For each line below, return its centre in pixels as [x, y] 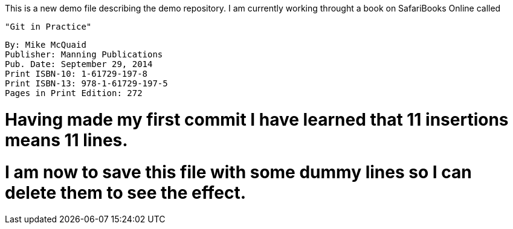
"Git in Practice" [48, 27]
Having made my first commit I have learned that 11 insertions [257, 119]
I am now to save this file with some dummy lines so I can [238, 172]
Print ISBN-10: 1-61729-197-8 [76, 74]
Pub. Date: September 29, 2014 [79, 64]
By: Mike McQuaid [46, 45]
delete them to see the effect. [125, 192]
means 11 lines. [66, 140]
